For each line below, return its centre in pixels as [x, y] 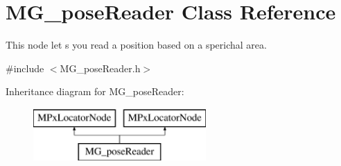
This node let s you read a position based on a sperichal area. [136, 45]
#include [25, 68]
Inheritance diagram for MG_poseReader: [95, 91]
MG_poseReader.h [100, 68]
